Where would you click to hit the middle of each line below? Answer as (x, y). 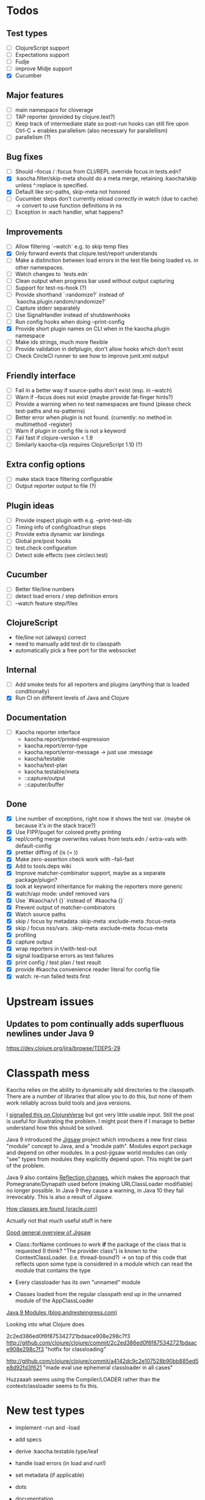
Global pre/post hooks (43, 541)
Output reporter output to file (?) (56, 486)
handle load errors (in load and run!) (60, 1463)
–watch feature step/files (46, 603)
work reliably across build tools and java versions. (69, 1103)
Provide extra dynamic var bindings (60, 534)
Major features (35, 95)
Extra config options (46, 464)
